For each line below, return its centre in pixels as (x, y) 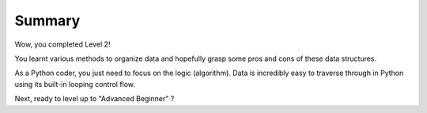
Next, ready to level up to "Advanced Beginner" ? (94, 99)
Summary (47, 21)
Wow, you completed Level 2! (62, 44)
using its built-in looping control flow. (75, 84)
